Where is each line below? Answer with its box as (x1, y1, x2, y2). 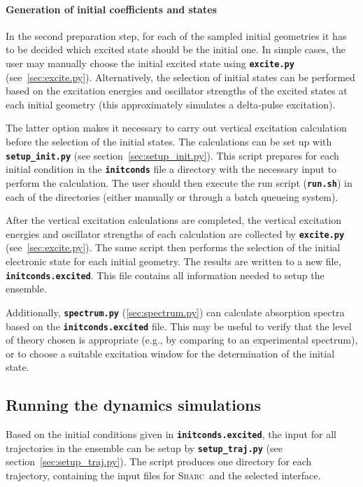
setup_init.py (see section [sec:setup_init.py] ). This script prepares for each (6, 148, 339, 162)
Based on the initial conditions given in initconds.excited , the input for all (6, 427, 336, 442)
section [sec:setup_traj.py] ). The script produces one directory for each (6, 454, 312, 469)
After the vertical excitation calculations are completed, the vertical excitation (6, 213, 342, 227)
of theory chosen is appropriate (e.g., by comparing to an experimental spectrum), (6, 332, 358, 347)
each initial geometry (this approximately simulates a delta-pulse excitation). (6, 97, 336, 111)
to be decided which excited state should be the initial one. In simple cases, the (6, 42, 346, 57)
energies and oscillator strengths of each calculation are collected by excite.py (6, 226, 345, 241)
